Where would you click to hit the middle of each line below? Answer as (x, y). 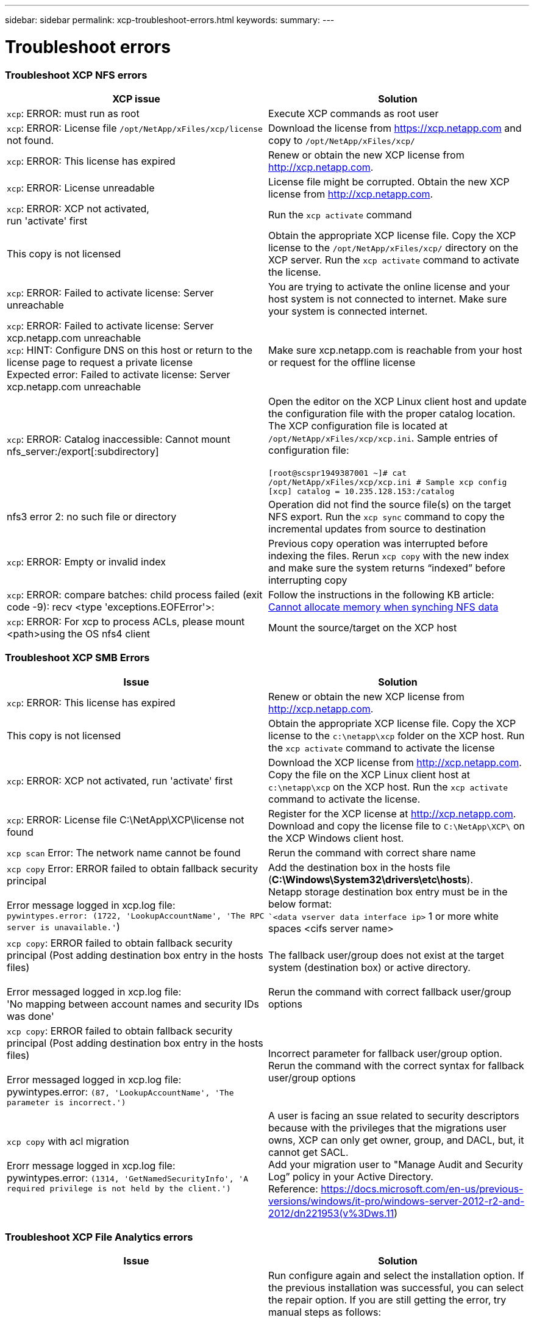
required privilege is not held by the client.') (119, 1189)
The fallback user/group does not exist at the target (386, 955)
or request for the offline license (342, 362)
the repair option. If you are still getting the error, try (387, 1300)
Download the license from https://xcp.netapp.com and (395, 128)
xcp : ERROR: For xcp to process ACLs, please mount (126, 621)
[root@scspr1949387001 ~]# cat (337, 473)
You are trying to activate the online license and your (389, 286)
